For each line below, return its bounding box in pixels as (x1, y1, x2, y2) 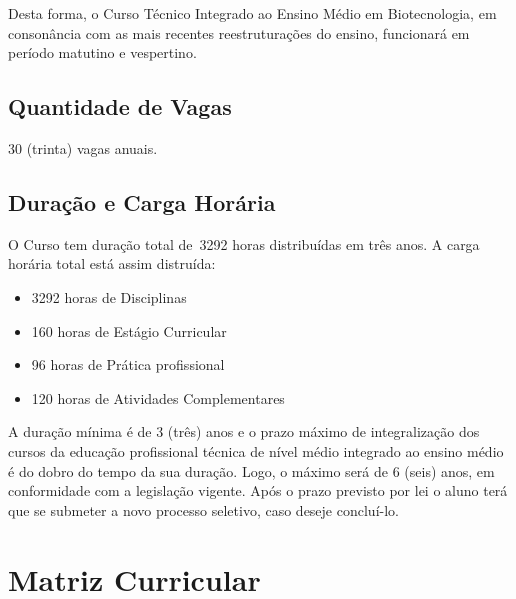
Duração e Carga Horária (8, 186, 276, 217)
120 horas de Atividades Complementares (31, 387, 285, 408)
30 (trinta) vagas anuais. (8, 137, 158, 158)
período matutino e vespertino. (8, 42, 197, 63)
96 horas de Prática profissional (31, 354, 225, 375)
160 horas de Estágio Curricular (31, 320, 227, 341)
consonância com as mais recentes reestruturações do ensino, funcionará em (8, 22, 470, 43)
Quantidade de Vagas (8, 91, 232, 122)
